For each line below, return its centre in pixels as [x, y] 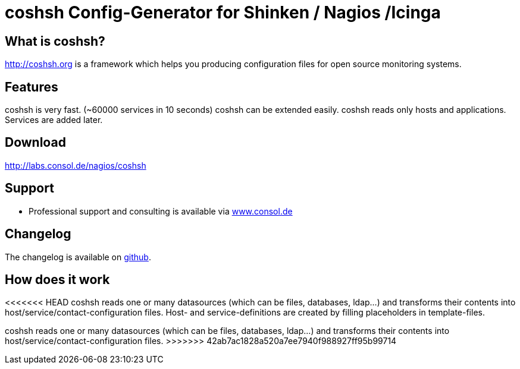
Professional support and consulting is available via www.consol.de [161, 211]
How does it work [57, 279]
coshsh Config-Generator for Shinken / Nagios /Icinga [223, 12]
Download [35, 143]
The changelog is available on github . [78, 257]
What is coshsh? [55, 41]
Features [32, 87]
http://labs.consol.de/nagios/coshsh [76, 165]
